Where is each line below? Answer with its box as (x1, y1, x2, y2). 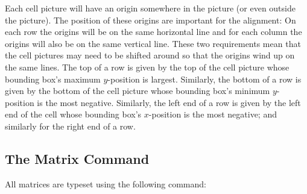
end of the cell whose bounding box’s (5, 108, 142, 120)
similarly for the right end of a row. (5, 119, 136, 132)
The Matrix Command (5, 149, 150, 167)
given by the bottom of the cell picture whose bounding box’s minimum (5, 84, 270, 97)
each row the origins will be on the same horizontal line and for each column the (5, 25, 302, 38)
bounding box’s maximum (5, 72, 101, 85)
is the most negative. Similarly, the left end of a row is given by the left (37, 96, 301, 108)
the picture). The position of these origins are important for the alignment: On (5, 13, 296, 26)
